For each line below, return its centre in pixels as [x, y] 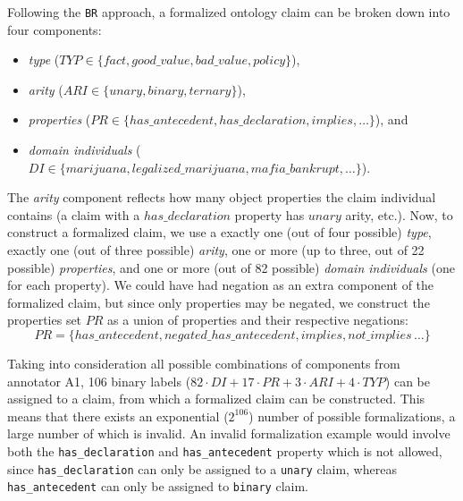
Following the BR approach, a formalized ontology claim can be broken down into [229, 12]
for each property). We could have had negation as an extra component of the [221, 285]
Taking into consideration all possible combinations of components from [204, 363]
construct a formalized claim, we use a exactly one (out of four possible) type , [219, 232]
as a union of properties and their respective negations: [258, 320]
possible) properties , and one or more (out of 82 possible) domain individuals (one [231, 267]
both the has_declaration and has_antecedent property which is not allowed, [225, 450]
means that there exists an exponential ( [118, 416]
